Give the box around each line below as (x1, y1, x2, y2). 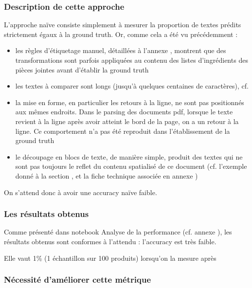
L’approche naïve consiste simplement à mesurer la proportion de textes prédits (4, 19, 241, 30)
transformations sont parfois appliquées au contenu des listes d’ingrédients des (15, 55, 248, 65)
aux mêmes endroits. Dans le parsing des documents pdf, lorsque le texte (15, 107, 233, 117)
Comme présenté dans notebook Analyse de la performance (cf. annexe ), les (4, 227, 232, 237)
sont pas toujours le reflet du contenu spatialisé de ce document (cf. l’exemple (15, 161, 247, 171)
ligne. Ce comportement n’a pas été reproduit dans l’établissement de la (15, 126, 230, 136)
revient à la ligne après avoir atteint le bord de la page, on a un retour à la (15, 116, 239, 126)
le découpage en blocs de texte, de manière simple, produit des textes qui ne (15, 151, 243, 162)
